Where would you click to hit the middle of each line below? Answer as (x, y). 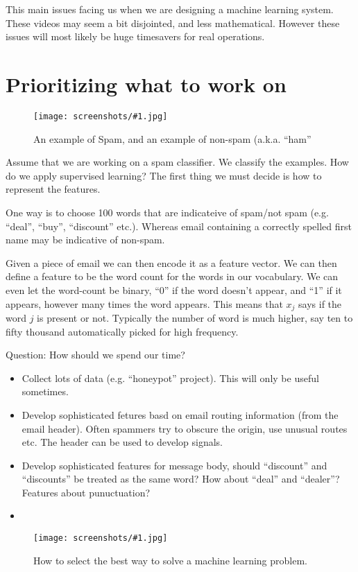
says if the (320, 303)
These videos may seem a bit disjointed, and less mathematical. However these (173, 23)
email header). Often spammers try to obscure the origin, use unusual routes (185, 428)
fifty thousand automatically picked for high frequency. (122, 331)
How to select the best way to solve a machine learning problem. (170, 560)
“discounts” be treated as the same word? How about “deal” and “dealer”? (181, 479)
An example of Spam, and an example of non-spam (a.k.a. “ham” (172, 138)
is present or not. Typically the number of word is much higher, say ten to (195, 317)
